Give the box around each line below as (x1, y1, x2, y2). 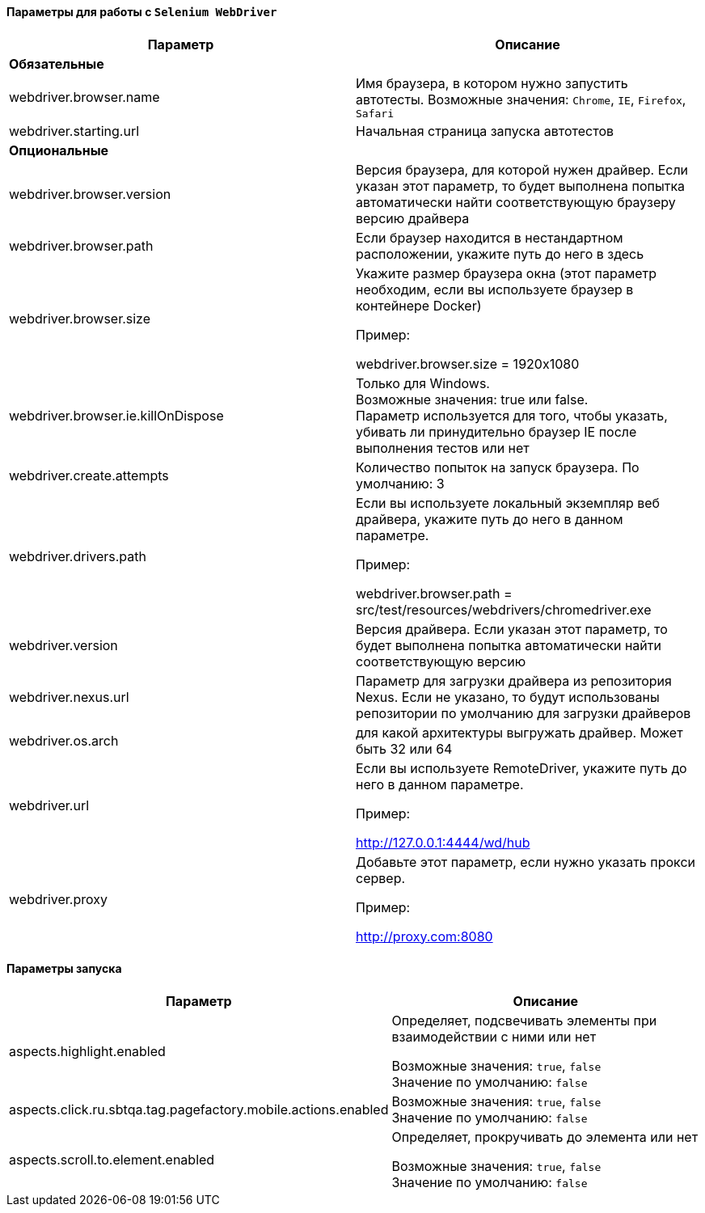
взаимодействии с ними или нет (391, 1028, 597, 1045)
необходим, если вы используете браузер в (356, 281, 634, 298)
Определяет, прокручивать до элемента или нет (391, 1128, 699, 1145)
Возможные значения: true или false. (356, 391, 589, 408)
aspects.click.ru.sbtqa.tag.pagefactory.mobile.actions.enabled (9, 1101, 389, 1118)
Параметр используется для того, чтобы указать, (356, 407, 668, 424)
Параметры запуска (6, 962, 122, 976)
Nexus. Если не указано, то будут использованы (356, 688, 660, 705)
